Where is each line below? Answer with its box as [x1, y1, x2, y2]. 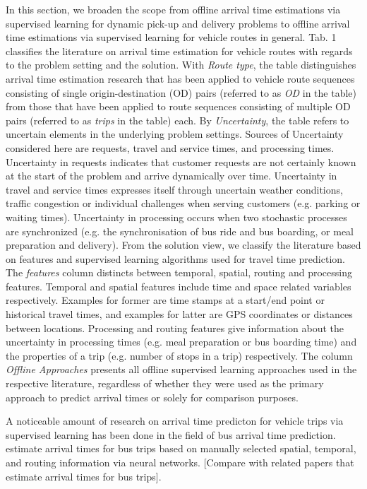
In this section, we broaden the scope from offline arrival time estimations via [6, 2, 341, 16]
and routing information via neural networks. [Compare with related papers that [6, 455, 354, 469]
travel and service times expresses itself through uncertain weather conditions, [6, 182, 343, 196]
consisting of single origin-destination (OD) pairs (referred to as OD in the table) [6, 85, 357, 100]
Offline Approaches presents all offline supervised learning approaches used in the [6, 362, 357, 377]
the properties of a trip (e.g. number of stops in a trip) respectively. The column [6, 348, 353, 363]
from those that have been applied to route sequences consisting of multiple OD [6, 99, 351, 114]
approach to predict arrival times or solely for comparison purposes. [6, 389, 299, 404]
